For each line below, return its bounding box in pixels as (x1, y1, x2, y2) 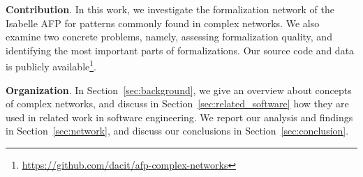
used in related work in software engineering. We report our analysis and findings (6, 109, 353, 124)
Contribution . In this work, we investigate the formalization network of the (6, 2, 334, 16)
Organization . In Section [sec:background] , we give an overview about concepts (6, 82, 352, 97)
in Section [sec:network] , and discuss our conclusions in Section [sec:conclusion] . (6, 123, 349, 138)
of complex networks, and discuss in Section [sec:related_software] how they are (6, 96, 349, 111)
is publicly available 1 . (6, 57, 97, 74)
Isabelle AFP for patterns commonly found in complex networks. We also (6, 15, 320, 30)
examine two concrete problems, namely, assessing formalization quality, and (6, 29, 332, 44)
